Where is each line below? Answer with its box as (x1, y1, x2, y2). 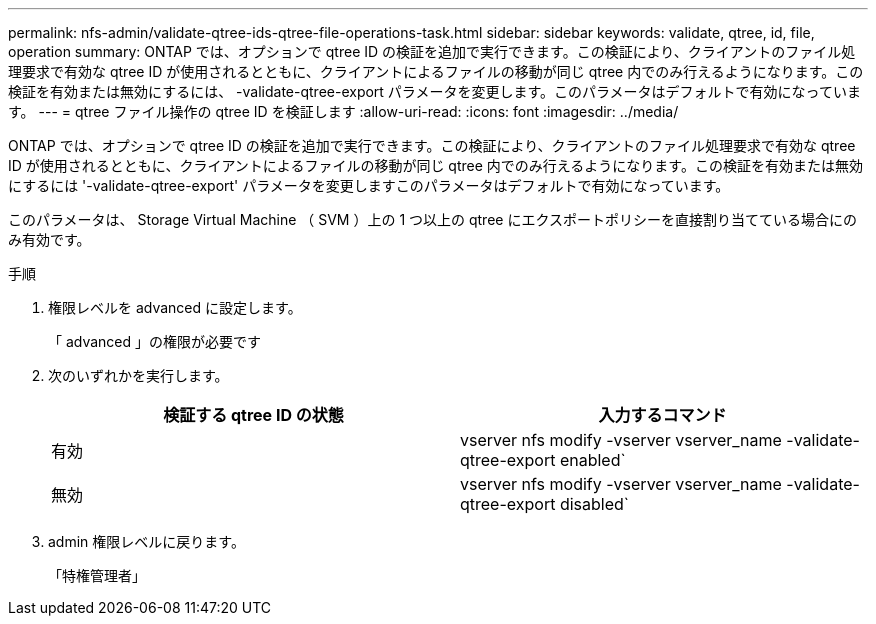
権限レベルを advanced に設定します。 (48, 299, 302, 316)
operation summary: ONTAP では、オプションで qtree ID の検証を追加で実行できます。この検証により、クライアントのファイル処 (8, 43, 856, 60)
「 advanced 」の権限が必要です (48, 333, 262, 350)
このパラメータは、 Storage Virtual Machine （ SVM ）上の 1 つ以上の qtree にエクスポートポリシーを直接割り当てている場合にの (8, 211, 857, 228)
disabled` (559, 494, 629, 514)
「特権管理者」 (48, 567, 146, 584)
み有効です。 (8, 231, 91, 248)
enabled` (559, 450, 626, 470)
